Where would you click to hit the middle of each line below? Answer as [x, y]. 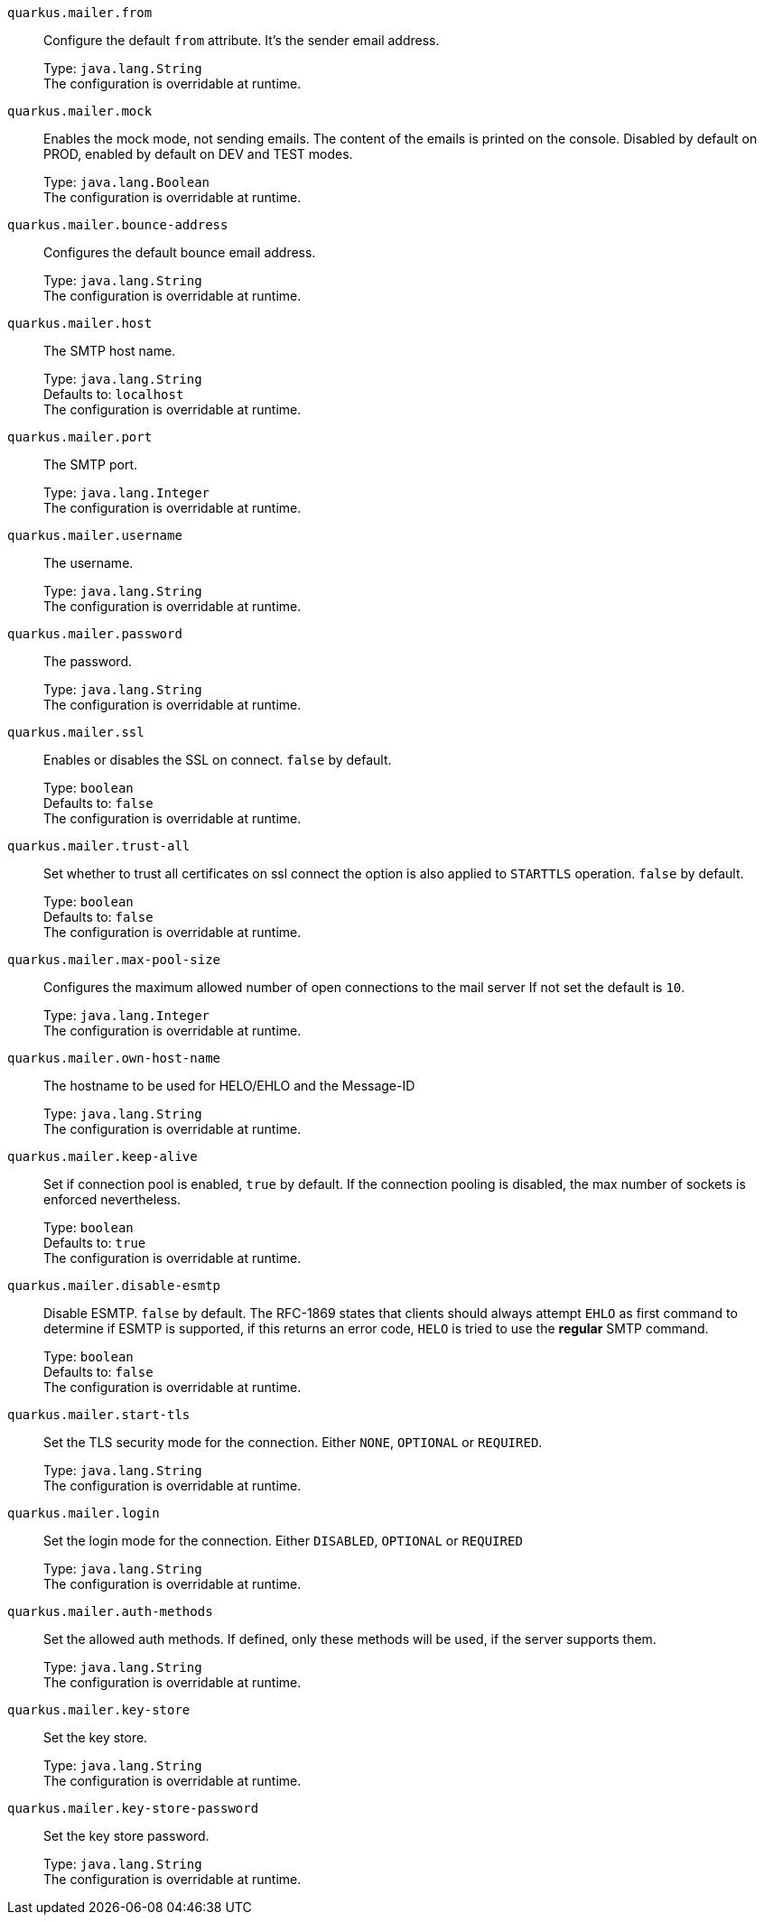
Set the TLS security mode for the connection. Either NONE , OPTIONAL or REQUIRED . [293, 1442]
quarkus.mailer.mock [80, 111]
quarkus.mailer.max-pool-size [114, 960]
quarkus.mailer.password [95, 634]
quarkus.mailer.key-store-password [133, 1808]
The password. [88, 661]
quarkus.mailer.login [84, 1513]
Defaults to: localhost [114, 394]
